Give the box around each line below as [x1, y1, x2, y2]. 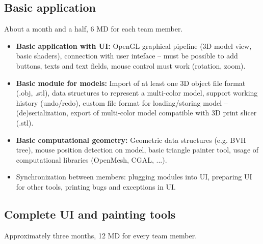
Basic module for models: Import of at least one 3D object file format [16, 77, 246, 88]
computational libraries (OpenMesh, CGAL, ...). [16, 154, 167, 165]
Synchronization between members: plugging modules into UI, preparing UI [16, 171, 252, 182]
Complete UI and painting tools [4, 206, 176, 222]
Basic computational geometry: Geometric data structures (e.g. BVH [16, 134, 246, 145]
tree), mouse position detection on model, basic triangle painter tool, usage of [16, 144, 259, 155]
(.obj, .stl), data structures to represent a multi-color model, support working [16, 87, 258, 98]
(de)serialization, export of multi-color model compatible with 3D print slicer [16, 107, 257, 118]
